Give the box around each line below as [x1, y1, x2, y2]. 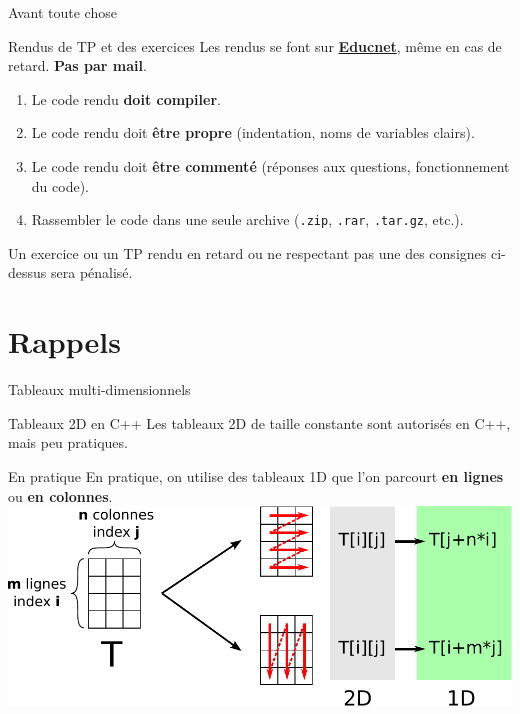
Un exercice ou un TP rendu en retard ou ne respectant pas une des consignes [8, 242, 487, 263]
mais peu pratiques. [8, 432, 128, 453]
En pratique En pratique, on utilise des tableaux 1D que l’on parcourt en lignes [8, 465, 504, 486]
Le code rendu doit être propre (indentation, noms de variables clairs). [31, 122, 475, 143]
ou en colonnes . [8, 485, 113, 506]
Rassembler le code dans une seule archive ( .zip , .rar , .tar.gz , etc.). [31, 209, 464, 230]
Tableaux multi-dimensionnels [8, 379, 191, 400]
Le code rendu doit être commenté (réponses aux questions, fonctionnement [31, 155, 510, 176]
